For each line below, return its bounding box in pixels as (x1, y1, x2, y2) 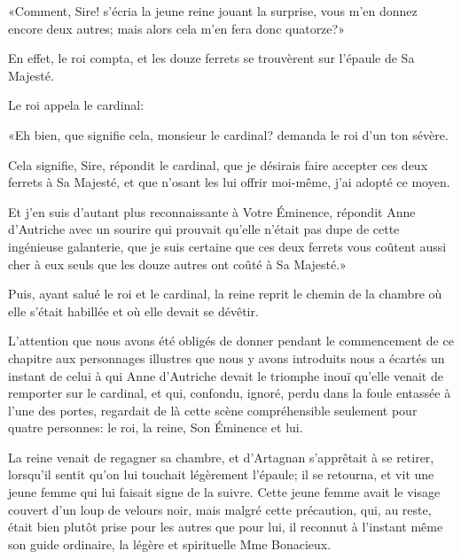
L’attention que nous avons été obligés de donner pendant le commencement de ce (8, 331, 454, 350)
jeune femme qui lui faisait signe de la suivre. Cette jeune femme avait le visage (8, 483, 441, 501)
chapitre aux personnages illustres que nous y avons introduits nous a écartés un (8, 348, 445, 367)
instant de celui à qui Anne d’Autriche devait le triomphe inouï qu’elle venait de (8, 366, 443, 384)
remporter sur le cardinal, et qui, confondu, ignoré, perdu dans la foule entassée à (8, 384, 451, 402)
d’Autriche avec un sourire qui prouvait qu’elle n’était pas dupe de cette (8, 220, 400, 238)
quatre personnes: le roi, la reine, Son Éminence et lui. (8, 418, 303, 437)
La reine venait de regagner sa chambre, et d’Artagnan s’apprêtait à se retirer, (8, 447, 434, 466)
